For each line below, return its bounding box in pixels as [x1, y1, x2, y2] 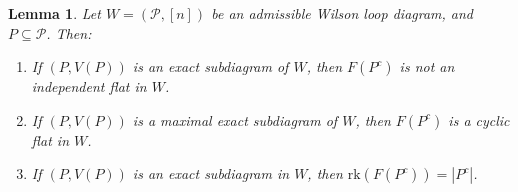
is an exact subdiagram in [132, 163, 290, 184]
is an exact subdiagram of [132, 56, 289, 77]
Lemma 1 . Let [8, 3, 101, 23]
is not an [399, 56, 455, 77]
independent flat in [31, 76, 147, 97]
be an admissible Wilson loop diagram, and [211, 3, 474, 23]
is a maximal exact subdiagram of [132, 109, 338, 130]
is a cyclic [448, 109, 510, 130]
